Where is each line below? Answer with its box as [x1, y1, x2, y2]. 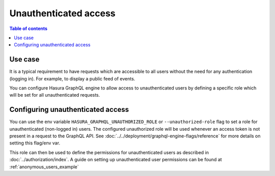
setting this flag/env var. [9, 140, 61, 146]
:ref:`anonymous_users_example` [9, 163, 79, 170]
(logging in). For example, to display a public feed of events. [9, 75, 135, 81]
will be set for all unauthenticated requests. [9, 92, 100, 98]
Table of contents [9, 25, 48, 32]
